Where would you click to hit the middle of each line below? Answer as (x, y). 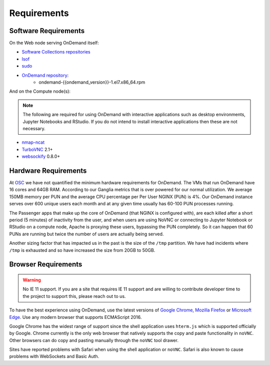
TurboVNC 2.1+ (37, 149)
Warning (32, 280)
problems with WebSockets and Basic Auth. (54, 356)
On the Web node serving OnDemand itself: (54, 43)
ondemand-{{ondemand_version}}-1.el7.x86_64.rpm (92, 82)
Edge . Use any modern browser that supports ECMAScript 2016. (75, 317)
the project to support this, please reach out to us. (74, 296)
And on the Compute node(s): (40, 91)
